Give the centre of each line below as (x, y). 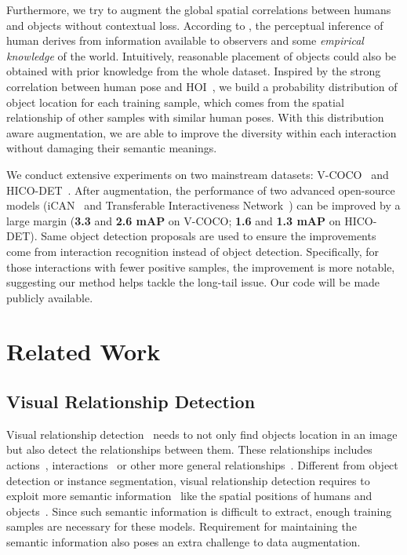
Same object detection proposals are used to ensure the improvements (209, 236)
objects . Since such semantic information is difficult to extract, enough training (199, 511)
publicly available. (50, 297)
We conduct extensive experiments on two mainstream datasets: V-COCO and (198, 174)
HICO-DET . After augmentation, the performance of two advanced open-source (201, 190)
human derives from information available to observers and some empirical (185, 40)
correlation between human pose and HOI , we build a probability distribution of (202, 86)
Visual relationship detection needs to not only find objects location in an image (202, 434)
